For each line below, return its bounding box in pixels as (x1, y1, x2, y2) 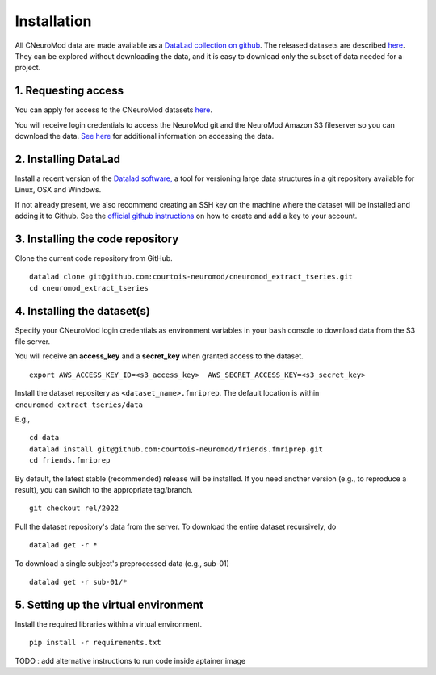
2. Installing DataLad (15, 152, 121, 166)
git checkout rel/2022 (29, 504, 119, 513)
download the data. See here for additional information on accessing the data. (15, 132, 275, 141)
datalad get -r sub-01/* (29, 577, 128, 586)
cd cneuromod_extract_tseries (29, 283, 149, 292)
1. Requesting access (15, 84, 124, 98)
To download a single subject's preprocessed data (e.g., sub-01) (15, 558, 230, 568)
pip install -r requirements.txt (29, 638, 161, 648)
